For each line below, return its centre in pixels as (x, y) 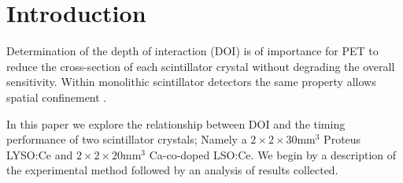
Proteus (342, 139)
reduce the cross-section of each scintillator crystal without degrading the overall (201, 66)
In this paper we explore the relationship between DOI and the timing (176, 123)
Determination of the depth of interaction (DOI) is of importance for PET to (192, 51)
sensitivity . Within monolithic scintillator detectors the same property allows (191, 82)
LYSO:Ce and (40, 154)
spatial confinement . (57, 97)
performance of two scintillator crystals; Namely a (127, 139)
